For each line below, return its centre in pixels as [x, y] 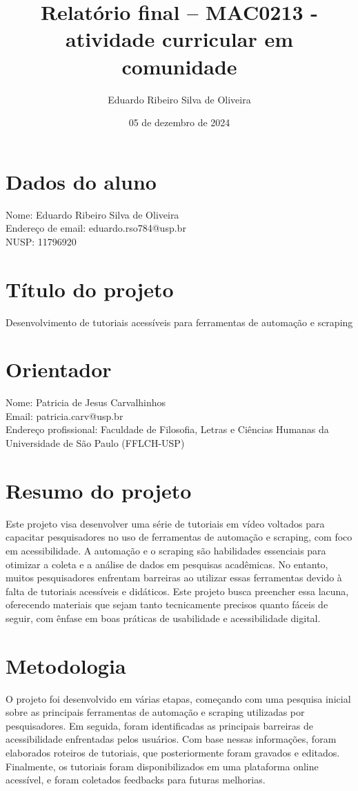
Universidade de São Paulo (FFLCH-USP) [95, 443]
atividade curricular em [179, 39]
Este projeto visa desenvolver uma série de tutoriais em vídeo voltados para [165, 523]
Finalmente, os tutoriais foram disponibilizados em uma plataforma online [162, 766]
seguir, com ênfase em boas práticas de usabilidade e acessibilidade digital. [163, 618]
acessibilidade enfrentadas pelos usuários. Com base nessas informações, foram [171, 739]
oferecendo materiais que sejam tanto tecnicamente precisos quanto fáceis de [167, 604]
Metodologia [66, 665]
